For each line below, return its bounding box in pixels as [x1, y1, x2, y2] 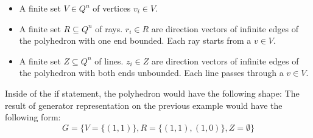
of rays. [95, 22, 123, 35]
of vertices [93, 2, 131, 14]
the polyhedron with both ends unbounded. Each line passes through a [19, 66, 284, 79]
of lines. [94, 54, 124, 67]
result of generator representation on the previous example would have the [5, 98, 283, 111]
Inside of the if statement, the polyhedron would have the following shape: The [5, 86, 300, 99]
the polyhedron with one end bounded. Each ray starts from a [19, 34, 251, 47]
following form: [5, 111, 61, 123]
